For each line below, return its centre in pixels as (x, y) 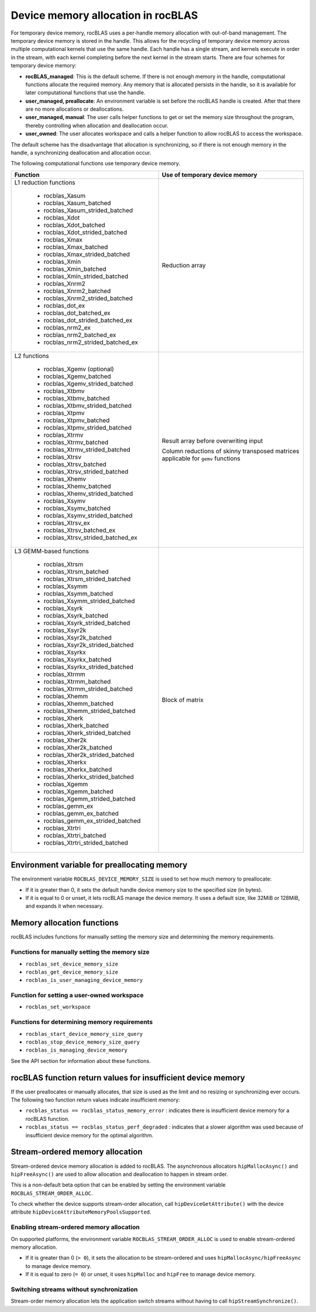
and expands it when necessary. (64, 906)
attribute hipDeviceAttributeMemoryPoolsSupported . (81, 1212)
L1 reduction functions (45, 182)
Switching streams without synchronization (74, 1289)
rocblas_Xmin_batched (75, 268)
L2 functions (32, 356)
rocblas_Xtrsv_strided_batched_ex (90, 538)
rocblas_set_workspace (58, 1007)
